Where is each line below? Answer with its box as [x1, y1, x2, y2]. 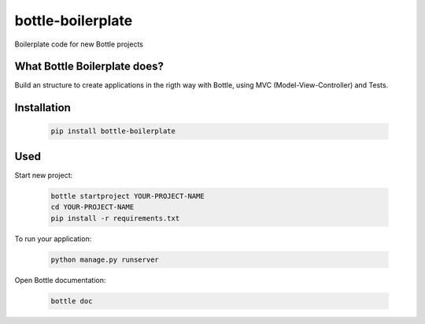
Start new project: [14, 170, 73, 180]
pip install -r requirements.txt [50, 214, 180, 222]
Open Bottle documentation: [14, 275, 106, 285]
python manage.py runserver [50, 255, 159, 264]
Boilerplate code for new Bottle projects [14, 39, 143, 49]
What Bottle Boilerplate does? [14, 60, 164, 73]
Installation [14, 101, 71, 114]
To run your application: [14, 233, 92, 244]
